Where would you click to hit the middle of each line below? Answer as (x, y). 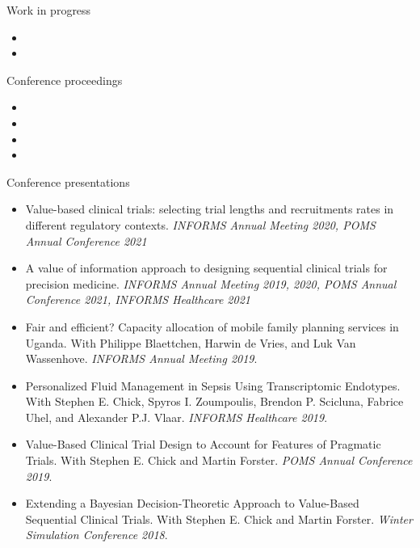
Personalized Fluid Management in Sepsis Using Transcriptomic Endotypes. (213, 385)
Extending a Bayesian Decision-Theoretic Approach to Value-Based (192, 503)
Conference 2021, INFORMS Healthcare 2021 (138, 299)
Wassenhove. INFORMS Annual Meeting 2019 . (141, 358)
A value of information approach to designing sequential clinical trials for (206, 268)
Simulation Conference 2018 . (97, 535)
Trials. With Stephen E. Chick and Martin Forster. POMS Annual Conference (219, 460)
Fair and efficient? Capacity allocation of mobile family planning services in (212, 326)
